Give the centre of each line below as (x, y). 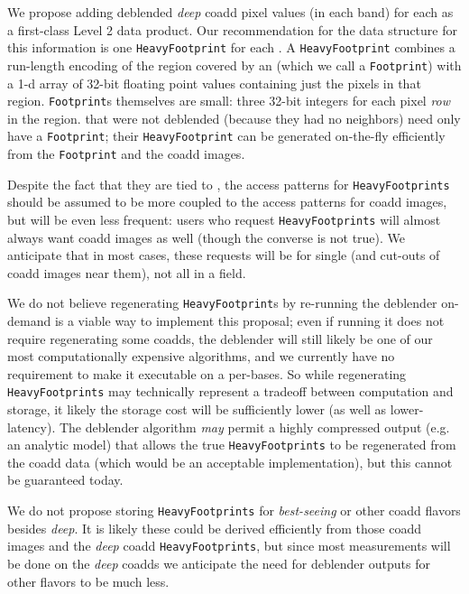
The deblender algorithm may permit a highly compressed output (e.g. (254, 427)
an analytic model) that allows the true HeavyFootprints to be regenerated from (232, 445)
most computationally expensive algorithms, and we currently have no (201, 356)
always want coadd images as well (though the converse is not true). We (207, 237)
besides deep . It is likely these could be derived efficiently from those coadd (214, 528)
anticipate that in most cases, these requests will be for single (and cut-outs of (224, 255)
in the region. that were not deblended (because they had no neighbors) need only (234, 118)
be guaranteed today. (65, 480)
